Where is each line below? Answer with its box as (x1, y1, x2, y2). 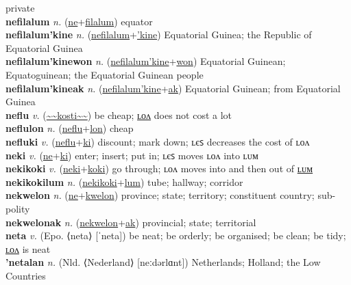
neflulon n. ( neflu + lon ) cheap (5, 121, 134, 135)
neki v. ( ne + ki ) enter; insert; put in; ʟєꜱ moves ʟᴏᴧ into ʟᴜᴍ (5, 148, 258, 162)
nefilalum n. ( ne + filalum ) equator (5, 14, 153, 28)
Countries (5, 268, 46, 282)
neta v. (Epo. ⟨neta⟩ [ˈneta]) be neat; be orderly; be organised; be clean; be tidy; (5, 228, 346, 243)
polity (5, 201, 30, 215)
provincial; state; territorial (142, 215, 256, 229)
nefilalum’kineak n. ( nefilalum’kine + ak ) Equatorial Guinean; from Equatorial (5, 81, 341, 95)
